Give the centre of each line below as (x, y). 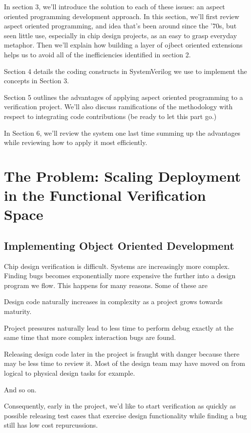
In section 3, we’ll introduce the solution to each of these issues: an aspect (115, 6)
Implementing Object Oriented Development (119, 245)
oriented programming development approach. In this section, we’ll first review (122, 16)
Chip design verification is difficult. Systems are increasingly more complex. (117, 266)
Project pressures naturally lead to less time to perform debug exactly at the (119, 327)
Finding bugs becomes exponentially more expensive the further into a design (120, 276)
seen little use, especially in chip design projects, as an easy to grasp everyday (121, 35)
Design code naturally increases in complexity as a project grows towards (113, 301)
